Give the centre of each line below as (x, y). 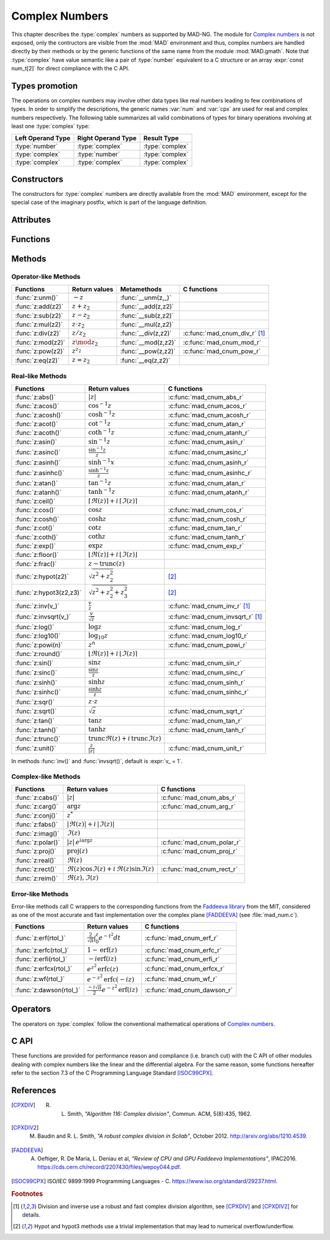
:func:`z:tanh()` (36, 730)
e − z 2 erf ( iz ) (120, 988)
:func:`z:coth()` (36, 537)
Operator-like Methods (46, 277)
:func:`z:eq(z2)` (38, 360)
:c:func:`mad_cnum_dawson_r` (189, 990)
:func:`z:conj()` (36, 815)
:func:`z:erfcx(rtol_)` (44, 969)
